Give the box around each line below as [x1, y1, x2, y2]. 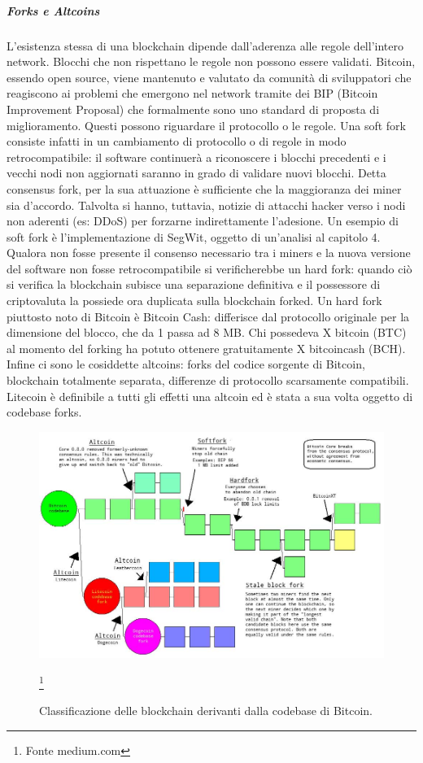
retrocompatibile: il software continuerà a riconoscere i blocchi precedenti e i [7, 148, 386, 165]
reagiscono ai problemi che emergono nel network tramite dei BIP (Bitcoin [7, 85, 378, 102]
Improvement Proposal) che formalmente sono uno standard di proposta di [7, 100, 380, 117]
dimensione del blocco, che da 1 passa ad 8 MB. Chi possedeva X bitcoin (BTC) [7, 324, 407, 341]
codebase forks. [7, 403, 82, 421]
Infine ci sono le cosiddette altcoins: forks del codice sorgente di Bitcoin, [7, 355, 365, 373]
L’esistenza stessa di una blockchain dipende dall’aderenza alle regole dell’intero [7, 37, 403, 54]
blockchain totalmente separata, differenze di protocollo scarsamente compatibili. [7, 372, 409, 389]
